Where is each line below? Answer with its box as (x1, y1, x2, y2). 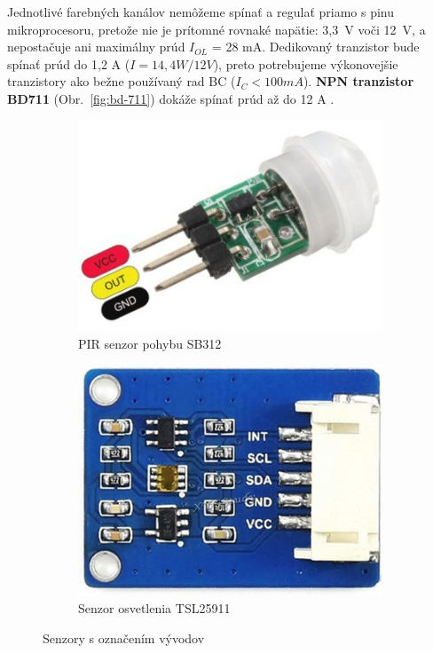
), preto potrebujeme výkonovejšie (213, 54, 398, 73)
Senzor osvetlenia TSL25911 (78, 599, 231, 618)
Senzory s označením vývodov (43, 629, 205, 648)
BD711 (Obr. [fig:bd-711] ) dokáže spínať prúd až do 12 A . (7, 89, 335, 107)
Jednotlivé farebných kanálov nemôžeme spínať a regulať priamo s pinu (7, 3, 395, 20)
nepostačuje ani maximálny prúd (7, 37, 185, 56)
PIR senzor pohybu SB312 (78, 334, 222, 352)
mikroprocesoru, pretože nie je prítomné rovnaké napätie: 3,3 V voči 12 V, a (7, 20, 426, 38)
